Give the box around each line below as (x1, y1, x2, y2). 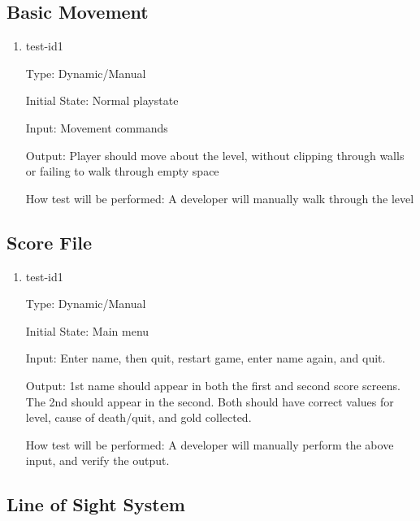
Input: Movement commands (25, 119, 168, 136)
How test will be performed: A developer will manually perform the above (25, 436, 394, 453)
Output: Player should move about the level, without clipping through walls (25, 146, 405, 163)
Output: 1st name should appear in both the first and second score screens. (25, 376, 401, 393)
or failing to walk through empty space (25, 163, 219, 180)
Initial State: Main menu (25, 322, 149, 339)
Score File (6, 229, 92, 254)
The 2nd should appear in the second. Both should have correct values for (25, 393, 394, 410)
